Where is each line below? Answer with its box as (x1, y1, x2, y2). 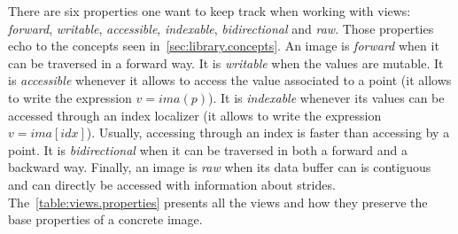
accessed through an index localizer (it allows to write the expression (8, 105, 382, 124)
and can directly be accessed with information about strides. (8, 175, 336, 193)
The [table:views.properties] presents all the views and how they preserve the (8, 192, 428, 211)
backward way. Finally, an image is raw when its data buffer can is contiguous (8, 158, 431, 176)
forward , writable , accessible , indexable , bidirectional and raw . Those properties (8, 19, 434, 37)
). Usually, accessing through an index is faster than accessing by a (86, 123, 450, 142)
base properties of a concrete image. (8, 210, 203, 229)
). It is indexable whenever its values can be (208, 88, 445, 106)
